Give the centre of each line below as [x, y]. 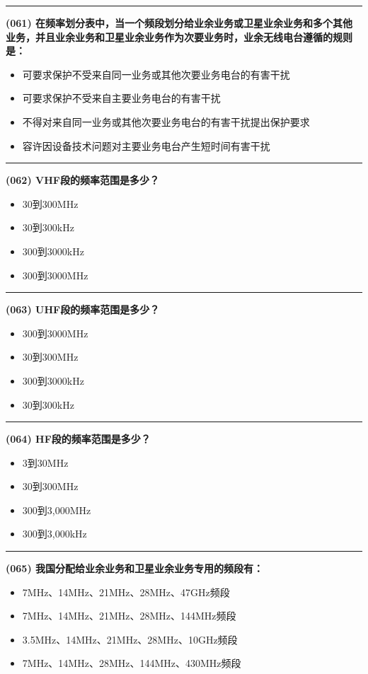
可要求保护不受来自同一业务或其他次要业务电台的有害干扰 [156, 74]
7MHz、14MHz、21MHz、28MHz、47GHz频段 [126, 592]
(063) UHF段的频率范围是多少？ [83, 309]
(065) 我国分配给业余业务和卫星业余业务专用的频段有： [135, 568]
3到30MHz [45, 462]
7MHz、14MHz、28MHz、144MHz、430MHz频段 [132, 663]
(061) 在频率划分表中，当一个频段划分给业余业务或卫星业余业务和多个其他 [179, 23]
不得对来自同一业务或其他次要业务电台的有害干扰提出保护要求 [166, 121]
